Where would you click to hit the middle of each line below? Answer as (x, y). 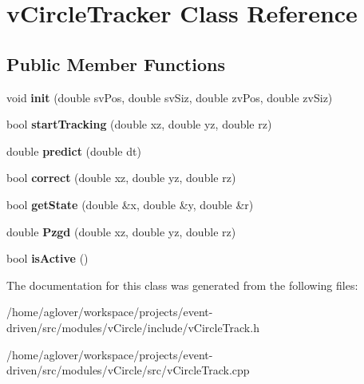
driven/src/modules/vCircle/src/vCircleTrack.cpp (128, 370)
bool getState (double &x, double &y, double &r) (130, 204)
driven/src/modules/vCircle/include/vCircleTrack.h (133, 327)
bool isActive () (47, 258)
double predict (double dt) (74, 150)
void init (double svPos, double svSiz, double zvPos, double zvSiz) (170, 97)
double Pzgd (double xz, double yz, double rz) (121, 231)
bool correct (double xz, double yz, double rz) (121, 178)
